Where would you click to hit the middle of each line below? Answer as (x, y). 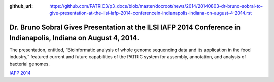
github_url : (21, 6)
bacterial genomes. (30, 64)
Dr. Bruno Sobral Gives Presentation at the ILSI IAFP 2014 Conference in (125, 27)
